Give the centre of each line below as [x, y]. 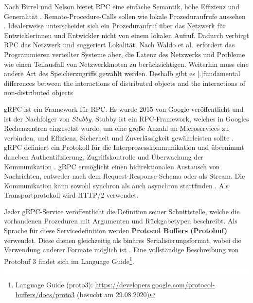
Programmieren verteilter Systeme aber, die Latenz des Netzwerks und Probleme [125, 54]
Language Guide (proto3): [54, 285]
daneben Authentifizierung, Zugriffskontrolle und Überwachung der [104, 156]
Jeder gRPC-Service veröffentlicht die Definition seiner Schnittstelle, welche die [122, 211]
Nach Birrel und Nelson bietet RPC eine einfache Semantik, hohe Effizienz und [122, 6]
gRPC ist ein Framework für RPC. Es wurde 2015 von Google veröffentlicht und [124, 109]
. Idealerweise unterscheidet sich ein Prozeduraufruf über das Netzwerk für [115, 26]
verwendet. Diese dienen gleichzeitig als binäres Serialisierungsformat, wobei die [123, 240]
